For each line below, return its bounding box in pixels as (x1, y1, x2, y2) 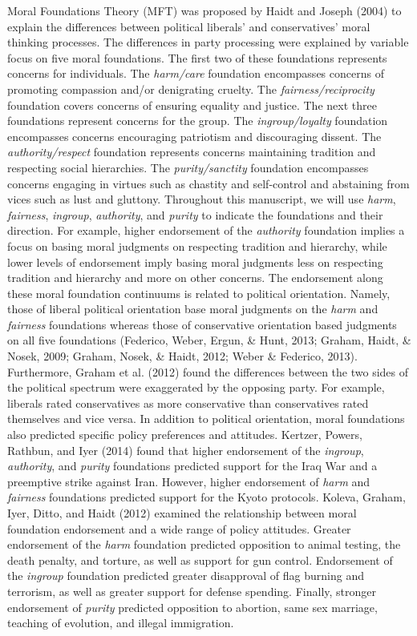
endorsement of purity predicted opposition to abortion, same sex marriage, (7, 598, 378, 615)
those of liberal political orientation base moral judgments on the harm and (7, 300, 379, 317)
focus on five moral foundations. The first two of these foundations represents (7, 49, 387, 66)
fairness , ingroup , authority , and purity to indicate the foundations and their (7, 206, 383, 223)
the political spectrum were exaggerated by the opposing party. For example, (7, 379, 385, 396)
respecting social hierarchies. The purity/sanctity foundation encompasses (7, 159, 369, 175)
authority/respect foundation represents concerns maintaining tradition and (7, 143, 376, 160)
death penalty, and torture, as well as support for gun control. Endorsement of (7, 551, 393, 568)
